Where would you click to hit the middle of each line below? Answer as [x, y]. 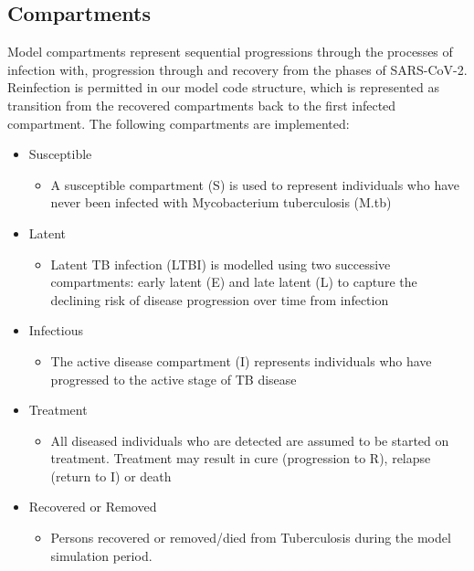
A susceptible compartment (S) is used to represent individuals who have [255, 184]
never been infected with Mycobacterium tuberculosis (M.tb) [221, 202]
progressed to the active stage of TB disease [174, 379]
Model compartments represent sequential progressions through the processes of [230, 52]
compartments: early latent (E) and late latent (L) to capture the [234, 282]
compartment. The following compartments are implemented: [179, 123]
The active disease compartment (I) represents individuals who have [241, 360]
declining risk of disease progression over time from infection [220, 299]
